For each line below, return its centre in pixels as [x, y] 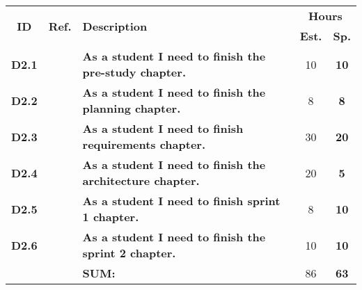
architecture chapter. [141, 180]
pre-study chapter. [134, 72]
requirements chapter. [144, 144]
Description [115, 26]
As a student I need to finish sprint [181, 201]
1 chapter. [111, 217]
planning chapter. [132, 108]
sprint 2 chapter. [129, 253]
